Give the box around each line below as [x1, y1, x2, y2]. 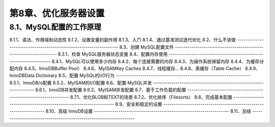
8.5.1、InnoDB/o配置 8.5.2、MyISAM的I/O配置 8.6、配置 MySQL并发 [9, 80, 152, 86]
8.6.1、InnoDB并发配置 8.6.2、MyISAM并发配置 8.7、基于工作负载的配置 [35, 87, 186, 93]
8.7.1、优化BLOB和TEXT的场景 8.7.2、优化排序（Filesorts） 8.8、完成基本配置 [70, 94, 233, 100]
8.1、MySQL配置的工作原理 [9, 22, 101, 32]
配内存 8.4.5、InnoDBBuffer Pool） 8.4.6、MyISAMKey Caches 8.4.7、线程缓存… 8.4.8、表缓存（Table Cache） [9, 65, 244, 71]
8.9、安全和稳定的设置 [115, 101, 162, 107]
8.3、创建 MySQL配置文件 [119, 44, 174, 50]
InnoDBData [9, 72, 35, 79]
